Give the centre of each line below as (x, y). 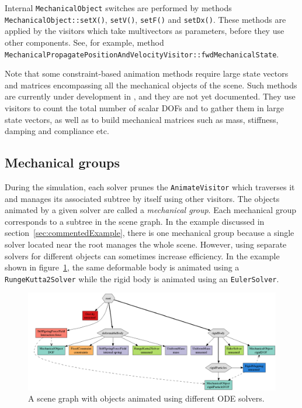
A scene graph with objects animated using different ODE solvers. (146, 398)
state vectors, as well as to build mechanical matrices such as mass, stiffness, (142, 119)
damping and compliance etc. (57, 131)
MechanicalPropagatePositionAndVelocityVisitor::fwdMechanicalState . (142, 54)
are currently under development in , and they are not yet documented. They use (150, 96)
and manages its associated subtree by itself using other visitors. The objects (142, 198)
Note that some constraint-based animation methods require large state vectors (147, 73)
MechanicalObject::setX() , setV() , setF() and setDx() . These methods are (145, 19)
